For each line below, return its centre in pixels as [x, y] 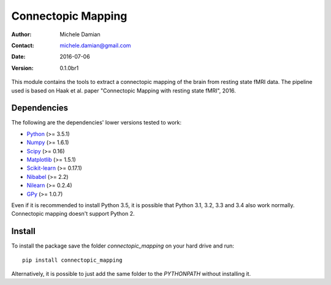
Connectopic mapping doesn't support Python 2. [73, 214]
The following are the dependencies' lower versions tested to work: [97, 123]
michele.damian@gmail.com [95, 45]
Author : [21, 34]
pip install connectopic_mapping [72, 260]
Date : [18, 57]
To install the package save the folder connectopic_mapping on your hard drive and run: [123, 246]
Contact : [23, 45]
